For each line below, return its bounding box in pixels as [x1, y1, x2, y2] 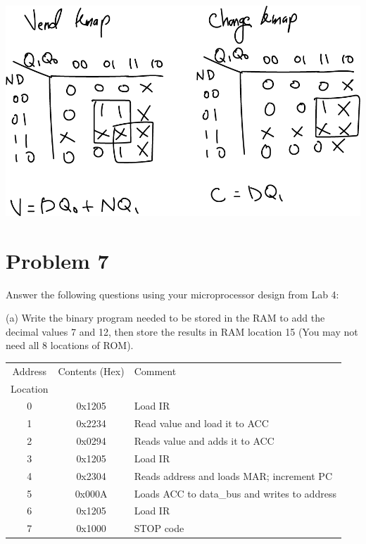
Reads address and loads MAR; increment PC [134, 468, 333, 483]
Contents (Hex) [58, 363, 125, 378]
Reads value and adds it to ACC [134, 434, 274, 448]
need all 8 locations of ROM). [6, 338, 134, 353]
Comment [134, 363, 177, 378]
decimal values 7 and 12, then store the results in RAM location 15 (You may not [6, 324, 358, 339]
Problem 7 [6, 246, 109, 274]
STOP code [134, 521, 184, 536]
